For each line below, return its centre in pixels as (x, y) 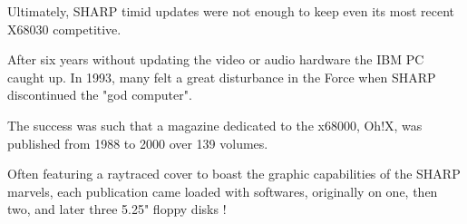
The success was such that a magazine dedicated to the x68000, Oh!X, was (215, 125)
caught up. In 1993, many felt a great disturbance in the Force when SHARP (222, 77)
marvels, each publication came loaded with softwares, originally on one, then (223, 191)
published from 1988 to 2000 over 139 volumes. (138, 143)
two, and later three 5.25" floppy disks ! (117, 209)
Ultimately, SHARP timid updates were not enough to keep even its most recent (231, 11)
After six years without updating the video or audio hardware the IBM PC (216, 59)
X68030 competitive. (64, 29)
